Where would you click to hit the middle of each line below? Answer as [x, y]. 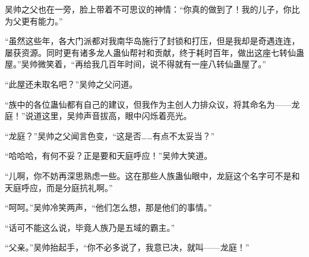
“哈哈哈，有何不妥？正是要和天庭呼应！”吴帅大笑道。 [109, 156]
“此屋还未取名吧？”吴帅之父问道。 [71, 84]
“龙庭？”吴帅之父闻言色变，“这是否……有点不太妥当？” [110, 135]
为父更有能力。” [34, 21]
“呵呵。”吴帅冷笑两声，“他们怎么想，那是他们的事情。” [108, 207]
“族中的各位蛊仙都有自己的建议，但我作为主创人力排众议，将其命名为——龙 [152, 104]
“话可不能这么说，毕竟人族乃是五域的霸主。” [90, 227]
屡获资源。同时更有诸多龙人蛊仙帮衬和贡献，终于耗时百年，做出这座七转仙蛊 [154, 52]
